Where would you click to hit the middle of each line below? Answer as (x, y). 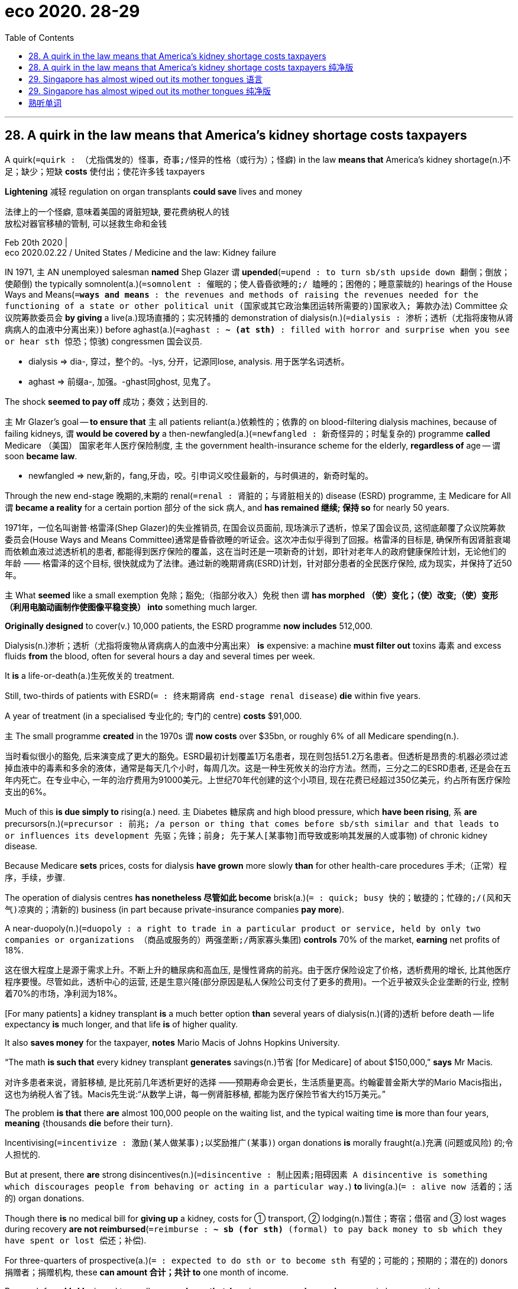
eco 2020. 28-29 (72, 11)
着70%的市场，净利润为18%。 (64, 993)
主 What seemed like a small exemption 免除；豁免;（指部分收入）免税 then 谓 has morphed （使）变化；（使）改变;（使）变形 (252, 595)
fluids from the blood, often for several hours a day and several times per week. (160, 656)
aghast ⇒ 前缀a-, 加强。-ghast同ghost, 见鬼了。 (122, 381)
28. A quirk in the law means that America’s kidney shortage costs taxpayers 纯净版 (191, 67)
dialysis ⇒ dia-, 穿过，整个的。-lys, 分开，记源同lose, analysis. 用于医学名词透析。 (189, 361)
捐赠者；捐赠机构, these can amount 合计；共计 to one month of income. (147, 1272)
